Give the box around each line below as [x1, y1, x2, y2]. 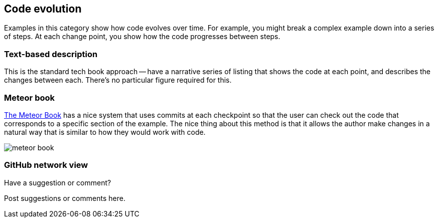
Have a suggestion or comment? [4, 178, 111, 187]
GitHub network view [4, 160, 88, 170]
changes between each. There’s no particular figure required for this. [4, 76, 232, 85]
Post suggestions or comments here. [4, 193, 125, 202]
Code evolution [4, 3, 82, 15]
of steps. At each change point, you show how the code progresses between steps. [4, 32, 280, 41]
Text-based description [4, 49, 98, 59]
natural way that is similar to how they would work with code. [4, 127, 206, 136]
